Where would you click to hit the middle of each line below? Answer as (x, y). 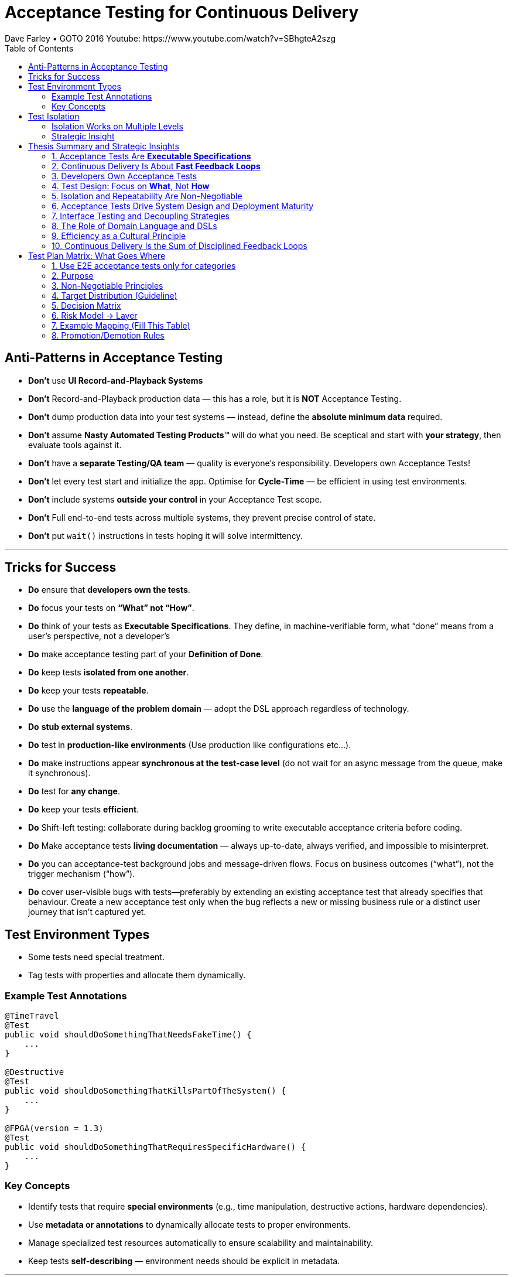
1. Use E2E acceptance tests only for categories (144, 265)
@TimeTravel (32, 1016)
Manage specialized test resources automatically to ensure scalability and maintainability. (201, 1242)
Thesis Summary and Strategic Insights (104, 146)
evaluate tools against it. (75, 445)
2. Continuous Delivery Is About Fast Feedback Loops (156, 166)
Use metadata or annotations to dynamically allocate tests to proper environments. (189, 1224)
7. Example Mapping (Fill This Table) (121, 325)
